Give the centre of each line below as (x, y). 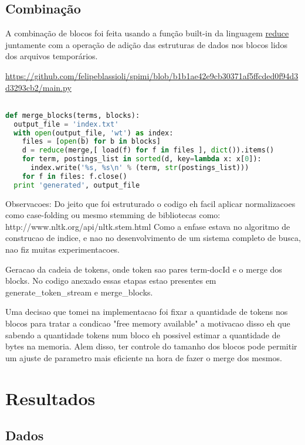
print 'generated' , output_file (77, 185)
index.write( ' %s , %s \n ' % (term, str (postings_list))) (140, 168)
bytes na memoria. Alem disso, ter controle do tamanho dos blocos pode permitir (151, 346)
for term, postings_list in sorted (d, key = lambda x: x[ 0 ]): (142, 159)
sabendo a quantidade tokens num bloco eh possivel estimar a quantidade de (143, 334)
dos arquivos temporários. (52, 56)
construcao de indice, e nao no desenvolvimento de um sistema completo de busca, (153, 238)
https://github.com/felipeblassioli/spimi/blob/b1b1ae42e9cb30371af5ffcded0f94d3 (152, 75)
